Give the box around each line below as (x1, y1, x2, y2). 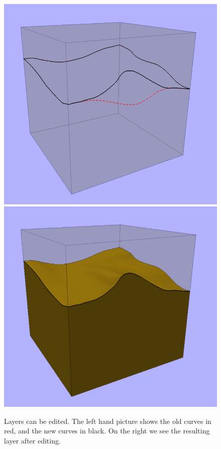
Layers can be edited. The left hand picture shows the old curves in (4, 415, 211, 426)
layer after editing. (4, 435, 61, 445)
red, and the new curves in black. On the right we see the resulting (4, 425, 210, 436)
